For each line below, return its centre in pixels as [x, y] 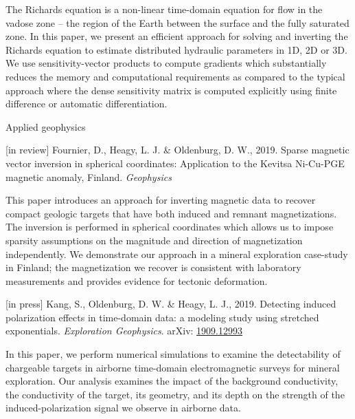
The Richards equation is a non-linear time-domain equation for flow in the [164, 9]
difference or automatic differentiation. [87, 104]
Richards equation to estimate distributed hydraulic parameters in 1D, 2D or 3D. [176, 49]
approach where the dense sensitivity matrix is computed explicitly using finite [171, 90]
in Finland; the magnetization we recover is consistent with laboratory [153, 267]
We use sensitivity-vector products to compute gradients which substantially [166, 63]
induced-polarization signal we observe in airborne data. [123, 408]
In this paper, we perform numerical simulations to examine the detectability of [173, 354]
